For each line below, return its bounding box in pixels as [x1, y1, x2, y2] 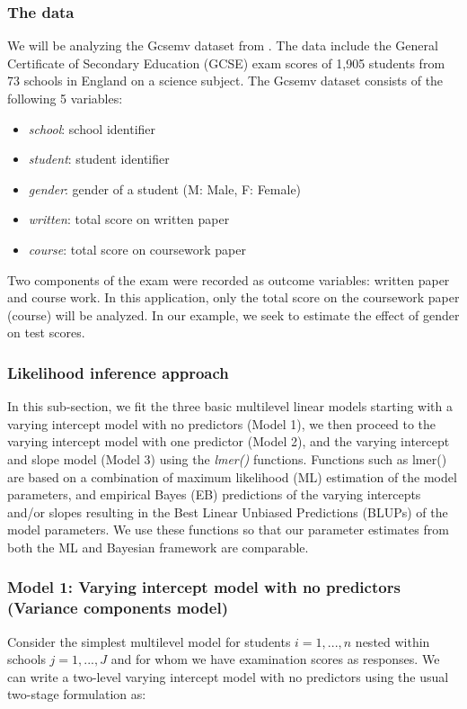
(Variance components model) [7, 597, 228, 619]
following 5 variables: [7, 89, 123, 107]
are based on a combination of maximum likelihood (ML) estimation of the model [7, 467, 457, 486]
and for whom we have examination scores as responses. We [110, 650, 440, 669]
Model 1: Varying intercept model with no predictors [7, 576, 401, 598]
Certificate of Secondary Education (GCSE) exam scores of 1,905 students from [7, 53, 445, 72]
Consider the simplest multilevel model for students [7, 632, 291, 651]
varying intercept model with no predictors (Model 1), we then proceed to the [7, 414, 436, 433]
